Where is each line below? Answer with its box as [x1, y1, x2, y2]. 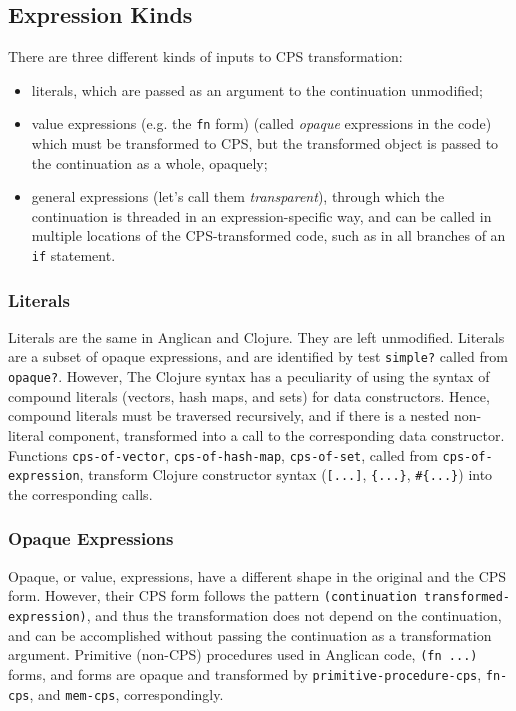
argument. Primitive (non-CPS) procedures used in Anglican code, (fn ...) [8, 644, 478, 665]
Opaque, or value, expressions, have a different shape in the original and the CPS [8, 565, 507, 586]
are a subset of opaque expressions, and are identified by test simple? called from [8, 346, 508, 367]
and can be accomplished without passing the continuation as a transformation [8, 624, 492, 645]
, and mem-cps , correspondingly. [29, 683, 224, 704]
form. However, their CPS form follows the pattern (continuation [8, 585, 417, 606]
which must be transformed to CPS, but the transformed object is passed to [31, 133, 499, 154]
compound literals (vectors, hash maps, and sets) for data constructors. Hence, [8, 385, 490, 406]
